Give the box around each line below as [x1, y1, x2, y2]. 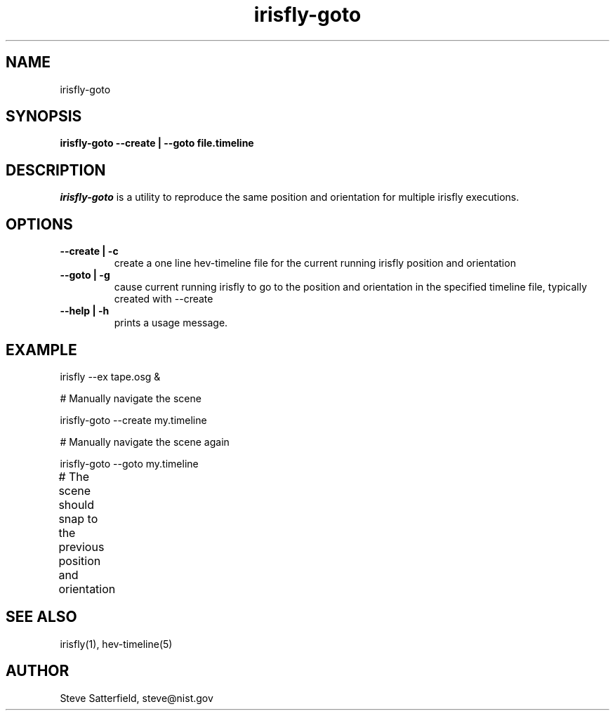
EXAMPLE [6, 340, 77, 359]
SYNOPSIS [6, 107, 82, 126]
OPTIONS [6, 215, 73, 233]
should [58, 497, 95, 512]
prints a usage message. [114, 317, 228, 329]
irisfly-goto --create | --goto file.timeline [60, 137, 254, 150]
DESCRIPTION [6, 161, 106, 179]
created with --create [114, 293, 213, 305]
